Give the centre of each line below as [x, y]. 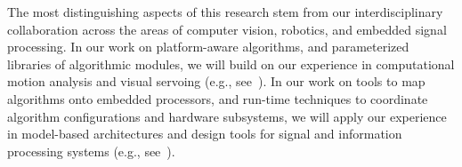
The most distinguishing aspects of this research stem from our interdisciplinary [225, 12]
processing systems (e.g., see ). [91, 151]
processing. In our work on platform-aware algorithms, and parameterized [208, 47]
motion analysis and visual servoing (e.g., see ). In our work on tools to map [216, 81]
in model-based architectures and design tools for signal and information [205, 134]
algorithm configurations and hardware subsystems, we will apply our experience [227, 116]
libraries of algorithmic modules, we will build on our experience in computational [231, 64]
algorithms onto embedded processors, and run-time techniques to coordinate [218, 98]
